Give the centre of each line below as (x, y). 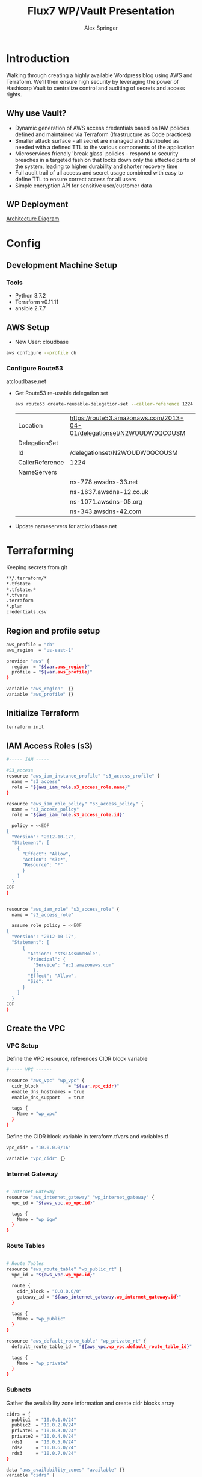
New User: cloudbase (42, 342)
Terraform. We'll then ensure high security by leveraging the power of (93, 81)
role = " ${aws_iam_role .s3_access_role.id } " (68, 815)
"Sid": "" (40, 982)
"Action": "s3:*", (45, 860)
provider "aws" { (28, 661)
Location (30, 426)
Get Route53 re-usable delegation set (61, 393)
